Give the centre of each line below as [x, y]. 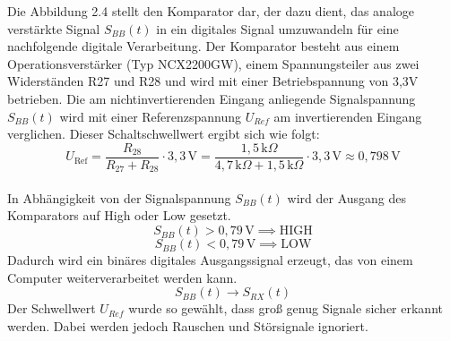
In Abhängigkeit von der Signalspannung [119, 197]
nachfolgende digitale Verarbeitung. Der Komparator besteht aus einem [203, 46]
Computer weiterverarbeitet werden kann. [122, 277]
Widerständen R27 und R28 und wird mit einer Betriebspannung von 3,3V [213, 81]
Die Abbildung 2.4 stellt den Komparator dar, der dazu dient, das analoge [211, 11]
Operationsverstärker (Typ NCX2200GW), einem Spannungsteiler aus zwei [213, 63]
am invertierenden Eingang [348, 116]
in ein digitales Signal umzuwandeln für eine [277, 28]
